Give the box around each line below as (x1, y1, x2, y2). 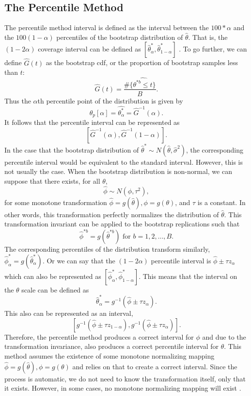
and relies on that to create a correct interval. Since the (72, 361, 237, 371)
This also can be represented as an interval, (4, 308, 133, 318)
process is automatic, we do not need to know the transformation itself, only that (4, 373, 246, 383)
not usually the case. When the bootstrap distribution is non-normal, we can (4, 166, 232, 176)
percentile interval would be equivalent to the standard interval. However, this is (4, 156, 243, 167)
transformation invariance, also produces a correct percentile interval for (4, 341, 219, 351)
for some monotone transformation (4, 197, 107, 207)
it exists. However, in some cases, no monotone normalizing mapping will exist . (4, 383, 241, 393)
